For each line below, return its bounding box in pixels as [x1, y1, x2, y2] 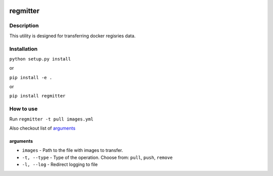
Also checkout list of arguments [9, 125, 76, 131]
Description [9, 22, 39, 29]
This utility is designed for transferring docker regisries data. [9, 33, 136, 39]
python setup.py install [9, 56, 71, 62]
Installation [9, 45, 38, 52]
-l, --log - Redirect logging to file [22, 161, 98, 167]
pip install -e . [9, 75, 53, 80]
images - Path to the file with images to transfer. [22, 147, 123, 153]
